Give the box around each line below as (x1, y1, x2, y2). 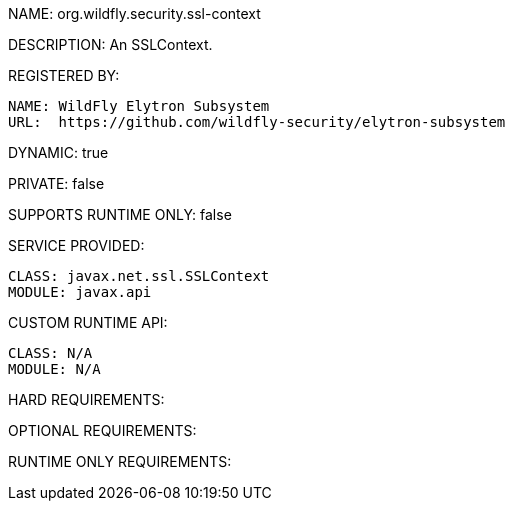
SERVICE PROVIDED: (8, 237, 145, 254)
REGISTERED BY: (8, 67, 120, 84)
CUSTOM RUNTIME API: (8, 314, 168, 331)
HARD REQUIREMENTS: (8, 391, 165, 408)
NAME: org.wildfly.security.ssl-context (8, 5, 261, 22)
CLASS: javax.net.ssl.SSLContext (8, 268, 270, 284)
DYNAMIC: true (8, 144, 109, 161)
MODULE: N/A (8, 361, 101, 377)
